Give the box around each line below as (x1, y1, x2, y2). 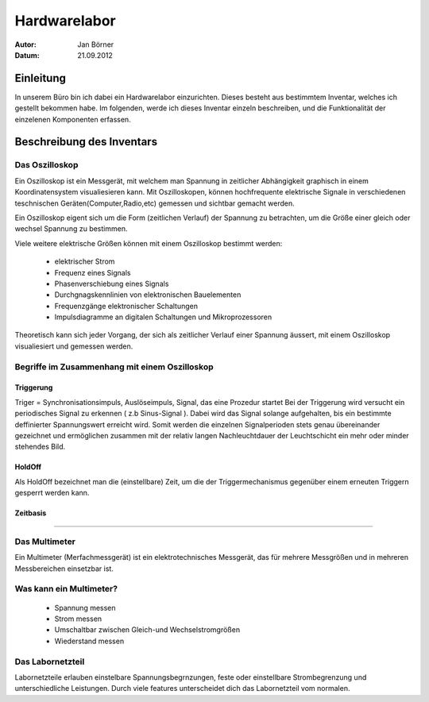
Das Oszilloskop (14, 160, 79, 171)
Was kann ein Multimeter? (14, 584, 118, 595)
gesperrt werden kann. (14, 488, 90, 498)
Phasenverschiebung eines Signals (54, 279, 169, 288)
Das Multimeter (14, 536, 75, 547)
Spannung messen (54, 603, 116, 612)
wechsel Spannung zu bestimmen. (14, 224, 128, 233)
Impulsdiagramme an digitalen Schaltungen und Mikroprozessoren (54, 312, 272, 322)
